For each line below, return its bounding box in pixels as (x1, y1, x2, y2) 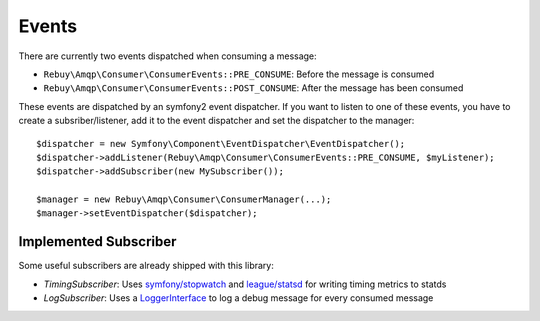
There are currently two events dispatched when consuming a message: (18, 50, 317, 62)
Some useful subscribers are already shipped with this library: (18, 260, 274, 272)
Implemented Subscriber (18, 233, 177, 250)
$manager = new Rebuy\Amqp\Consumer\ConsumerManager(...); (36, 194, 332, 205)
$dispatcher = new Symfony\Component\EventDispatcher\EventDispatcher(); (36, 138, 406, 149)
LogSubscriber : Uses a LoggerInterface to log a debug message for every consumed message (43, 292, 434, 304)
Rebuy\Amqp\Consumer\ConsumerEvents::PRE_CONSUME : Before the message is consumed (43, 68, 435, 80)
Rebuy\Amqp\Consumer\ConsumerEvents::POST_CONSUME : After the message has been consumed (43, 82, 464, 94)
